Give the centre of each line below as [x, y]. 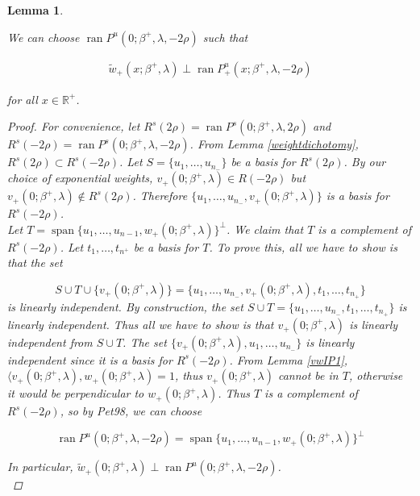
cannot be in [308, 375]
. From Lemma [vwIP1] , [288, 359]
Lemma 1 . [35, 10]
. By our [365, 162]
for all [23, 99]
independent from [50, 342]
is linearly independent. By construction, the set [125, 306]
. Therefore [160, 196]
